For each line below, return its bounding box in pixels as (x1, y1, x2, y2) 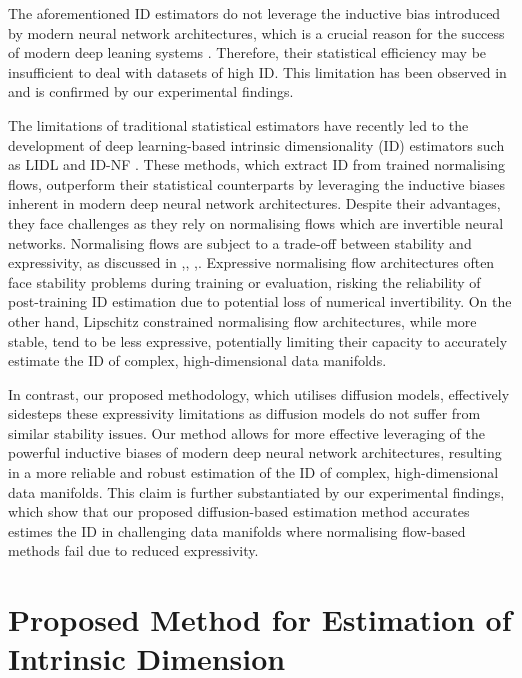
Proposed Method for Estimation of (8, 599, 512, 640)
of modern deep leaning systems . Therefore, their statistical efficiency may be (8, 42, 487, 63)
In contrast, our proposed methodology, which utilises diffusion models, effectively (8, 383, 510, 404)
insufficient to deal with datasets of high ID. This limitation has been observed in (8, 61, 507, 82)
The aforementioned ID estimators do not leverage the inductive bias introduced (8, 3, 501, 23)
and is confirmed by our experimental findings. (8, 81, 294, 102)
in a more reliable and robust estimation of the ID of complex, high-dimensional (8, 462, 499, 483)
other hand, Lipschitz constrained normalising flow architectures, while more (8, 310, 477, 331)
